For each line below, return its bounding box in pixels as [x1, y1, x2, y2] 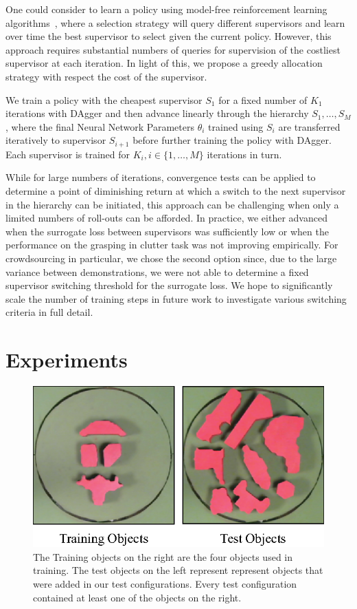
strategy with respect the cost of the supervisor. [5, 69, 207, 83]
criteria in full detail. [5, 305, 93, 319]
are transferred [278, 119, 341, 133]
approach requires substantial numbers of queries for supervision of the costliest [5, 42, 341, 56]
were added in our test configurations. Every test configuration [33, 577, 297, 591]
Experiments [5, 345, 128, 374]
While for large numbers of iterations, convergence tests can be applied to [5, 170, 316, 184]
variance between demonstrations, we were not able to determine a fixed [5, 264, 309, 279]
